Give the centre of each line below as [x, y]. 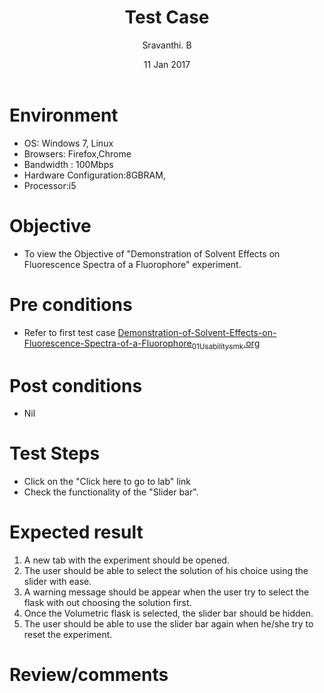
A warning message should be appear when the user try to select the [166, 592]
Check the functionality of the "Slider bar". [111, 492]
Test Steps [55, 453]
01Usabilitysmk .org [226, 344]
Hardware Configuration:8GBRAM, [94, 175]
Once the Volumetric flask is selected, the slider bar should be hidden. [168, 613]
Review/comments [89, 675]
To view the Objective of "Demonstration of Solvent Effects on [152, 253]
